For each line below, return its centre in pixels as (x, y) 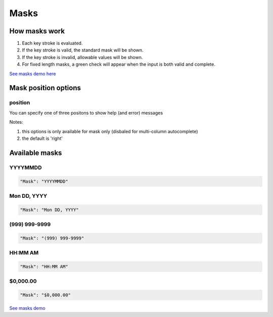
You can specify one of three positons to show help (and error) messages (86, 113)
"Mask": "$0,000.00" (45, 295)
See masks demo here (33, 74)
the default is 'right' (42, 138)
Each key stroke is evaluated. (52, 43)
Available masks (36, 153)
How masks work (37, 31)
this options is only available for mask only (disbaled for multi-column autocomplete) (110, 131)
